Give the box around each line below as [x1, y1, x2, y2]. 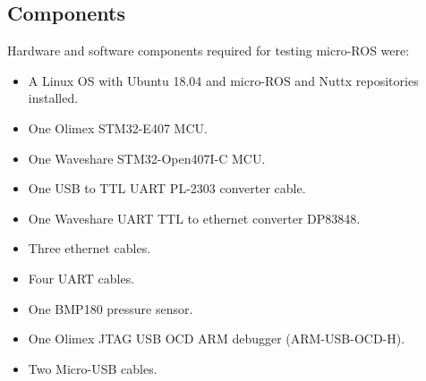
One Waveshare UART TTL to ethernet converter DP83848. [28, 208, 361, 227]
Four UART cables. [28, 268, 135, 287]
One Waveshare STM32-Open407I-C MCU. [28, 148, 266, 167]
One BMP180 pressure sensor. [28, 299, 193, 317]
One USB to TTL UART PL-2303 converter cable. [28, 179, 306, 198]
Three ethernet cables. [28, 239, 151, 258]
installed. [28, 89, 79, 107]
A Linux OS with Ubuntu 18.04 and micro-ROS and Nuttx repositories [28, 71, 419, 89]
